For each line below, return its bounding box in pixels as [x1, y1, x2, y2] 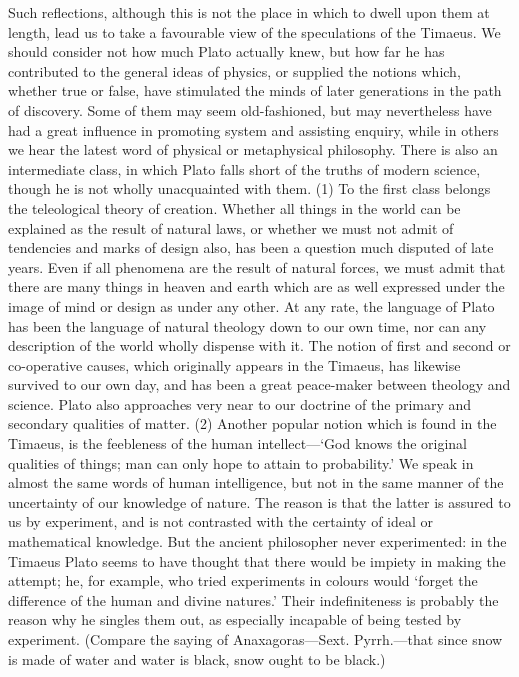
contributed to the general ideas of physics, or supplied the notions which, [8, 60, 461, 81]
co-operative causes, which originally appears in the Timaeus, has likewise [8, 354, 461, 375]
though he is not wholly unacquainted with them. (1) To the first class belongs [8, 178, 491, 199]
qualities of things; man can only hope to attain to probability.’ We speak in [8, 452, 474, 473]
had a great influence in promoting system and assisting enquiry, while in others [8, 119, 499, 140]
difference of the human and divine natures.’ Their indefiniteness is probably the [8, 589, 499, 610]
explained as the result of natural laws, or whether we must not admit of [8, 217, 454, 238]
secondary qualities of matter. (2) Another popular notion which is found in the [8, 413, 497, 434]
